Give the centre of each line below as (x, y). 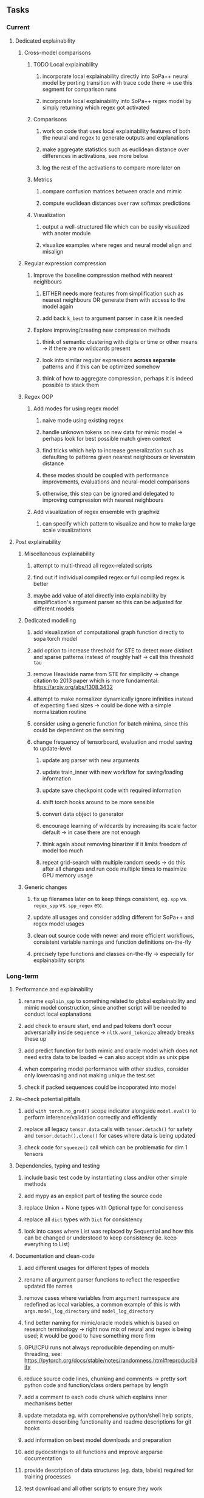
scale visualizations (67, 530)
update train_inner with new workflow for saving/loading (113, 772)
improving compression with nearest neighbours (103, 500)
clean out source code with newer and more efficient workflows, (114, 935)
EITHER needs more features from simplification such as (113, 293)
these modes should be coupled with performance (105, 475)
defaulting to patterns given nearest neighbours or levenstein (119, 457)
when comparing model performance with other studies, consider (107, 1069)
